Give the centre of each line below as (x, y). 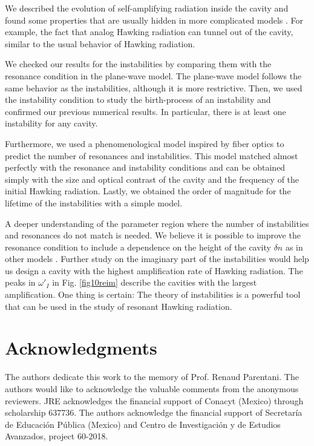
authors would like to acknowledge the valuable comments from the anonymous (152, 388)
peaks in (20, 282)
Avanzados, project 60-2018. (57, 436)
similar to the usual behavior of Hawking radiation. (100, 43)
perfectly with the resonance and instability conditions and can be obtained (145, 167)
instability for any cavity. (51, 123)
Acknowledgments (81, 348)
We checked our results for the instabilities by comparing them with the (138, 64)
